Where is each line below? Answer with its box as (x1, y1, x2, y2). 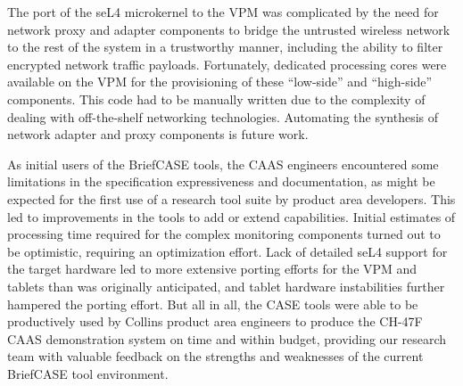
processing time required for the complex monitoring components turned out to (7, 225, 441, 243)
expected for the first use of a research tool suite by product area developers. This (7, 189, 456, 208)
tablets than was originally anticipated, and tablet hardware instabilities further (7, 276, 445, 295)
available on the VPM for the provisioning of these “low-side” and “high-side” (7, 72, 433, 91)
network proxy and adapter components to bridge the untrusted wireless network (7, 20, 451, 38)
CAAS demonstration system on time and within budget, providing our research (7, 329, 447, 348)
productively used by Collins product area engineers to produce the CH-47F (7, 312, 423, 331)
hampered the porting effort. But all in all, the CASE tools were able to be (7, 294, 418, 313)
